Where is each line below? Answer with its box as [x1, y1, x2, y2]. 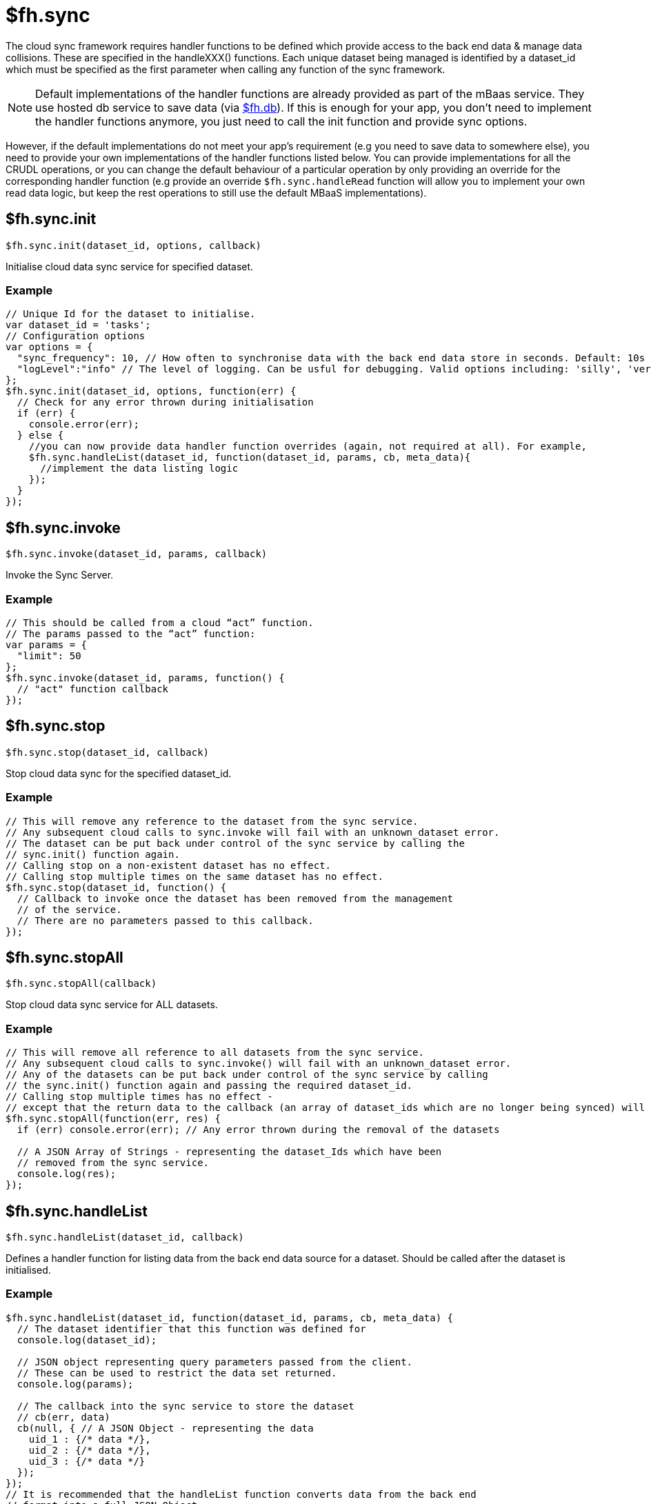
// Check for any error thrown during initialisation [17, 397, 314, 408]
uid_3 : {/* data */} [28, 1455, 146, 1467]
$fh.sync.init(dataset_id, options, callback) [6, 239, 261, 251]
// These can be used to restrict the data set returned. [17, 1367, 337, 1378]
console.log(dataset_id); [17, 1334, 157, 1345]
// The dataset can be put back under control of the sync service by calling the [6, 837, 465, 849]
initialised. [6, 1263, 51, 1276]
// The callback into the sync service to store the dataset [17, 1400, 354, 1412]
